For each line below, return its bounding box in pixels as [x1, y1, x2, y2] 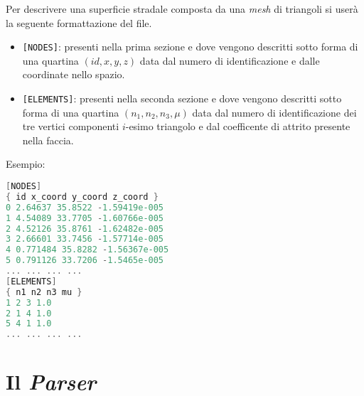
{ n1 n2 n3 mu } [6, 287, 82, 297]
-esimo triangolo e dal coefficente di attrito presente [125, 119, 350, 134]
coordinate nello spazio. [22, 67, 125, 82]
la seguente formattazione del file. [6, 15, 152, 30]
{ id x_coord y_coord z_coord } [6, 191, 159, 202]
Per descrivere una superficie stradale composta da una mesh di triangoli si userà [6, 1, 358, 16]
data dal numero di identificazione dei [192, 105, 357, 119]
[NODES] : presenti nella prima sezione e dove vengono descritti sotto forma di [22, 39, 358, 54]
